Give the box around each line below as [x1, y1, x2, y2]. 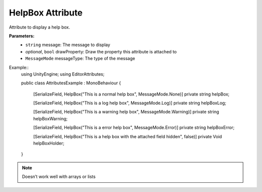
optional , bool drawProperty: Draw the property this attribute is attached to [25, 48, 177, 54]
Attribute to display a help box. [9, 24, 70, 30]
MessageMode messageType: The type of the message [25, 56, 135, 62]
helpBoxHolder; [33, 141, 65, 146]
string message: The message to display [25, 42, 111, 48]
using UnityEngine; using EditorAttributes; [21, 71, 105, 77]
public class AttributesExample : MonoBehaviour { [21, 80, 121, 86]
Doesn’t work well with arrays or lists [22, 174, 96, 179]
